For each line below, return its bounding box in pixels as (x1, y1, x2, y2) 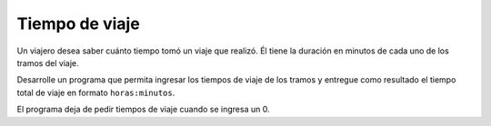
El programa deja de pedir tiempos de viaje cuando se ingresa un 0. (16, 104, 270, 115)
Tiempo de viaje (16, 14, 140, 34)
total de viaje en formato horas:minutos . (16, 87, 175, 98)
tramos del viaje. (16, 57, 79, 68)
